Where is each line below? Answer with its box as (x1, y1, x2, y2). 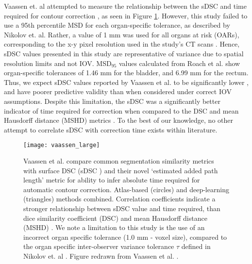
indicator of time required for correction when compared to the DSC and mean (4, 105, 239, 115)
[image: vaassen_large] (23, 142, 100, 149)
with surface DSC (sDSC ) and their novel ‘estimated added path (23, 165, 218, 175)
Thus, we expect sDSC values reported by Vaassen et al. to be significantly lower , (4, 77, 249, 87)
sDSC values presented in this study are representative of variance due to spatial (4, 48, 244, 58)
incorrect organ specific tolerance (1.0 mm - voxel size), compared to (23, 231, 227, 242)
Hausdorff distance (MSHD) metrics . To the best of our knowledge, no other (4, 115, 233, 125)
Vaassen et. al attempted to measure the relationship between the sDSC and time (4, 1, 247, 11)
